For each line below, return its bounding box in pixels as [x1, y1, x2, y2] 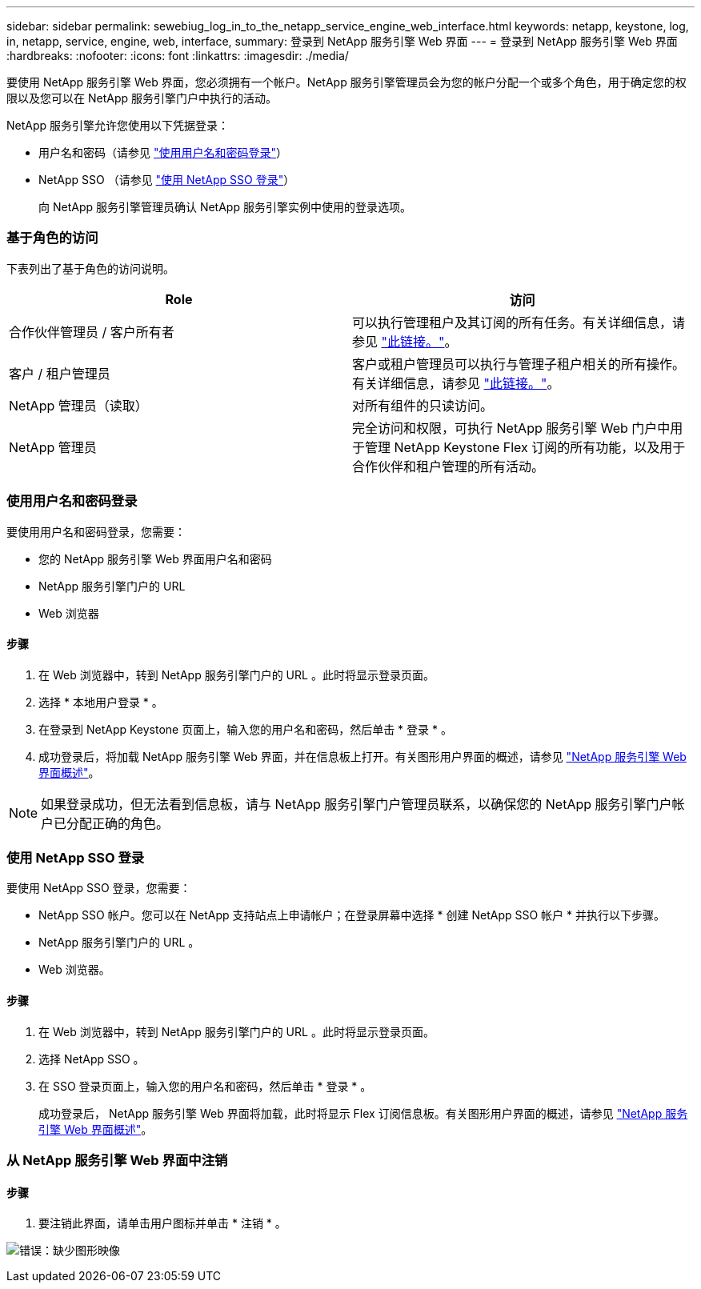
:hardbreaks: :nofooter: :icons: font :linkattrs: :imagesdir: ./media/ [6, 49, 349, 62]
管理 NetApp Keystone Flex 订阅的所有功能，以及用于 [365, 438, 686, 455]
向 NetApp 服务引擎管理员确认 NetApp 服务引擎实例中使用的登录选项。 [38, 200, 411, 214]
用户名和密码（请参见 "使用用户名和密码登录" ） [38, 146, 287, 159]
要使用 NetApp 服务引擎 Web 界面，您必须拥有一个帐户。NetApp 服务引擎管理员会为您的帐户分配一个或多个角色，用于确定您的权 [6, 75, 687, 89]
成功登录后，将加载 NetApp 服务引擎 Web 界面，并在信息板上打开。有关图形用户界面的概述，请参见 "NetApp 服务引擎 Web [38, 749, 687, 763]
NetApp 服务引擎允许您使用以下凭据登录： [6, 118, 230, 132]
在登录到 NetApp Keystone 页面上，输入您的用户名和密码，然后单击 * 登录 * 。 [38, 722, 452, 736]
